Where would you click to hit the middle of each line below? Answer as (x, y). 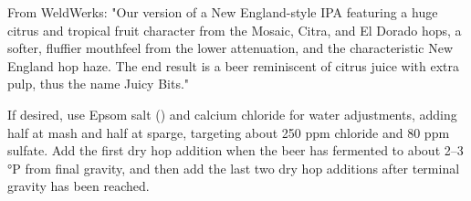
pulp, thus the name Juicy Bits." (99, 84)
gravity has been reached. (78, 186)
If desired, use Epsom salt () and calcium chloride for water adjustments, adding (232, 114)
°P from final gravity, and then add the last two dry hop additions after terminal (234, 168)
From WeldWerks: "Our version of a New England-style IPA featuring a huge (223, 12)
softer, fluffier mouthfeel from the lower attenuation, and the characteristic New (230, 48)
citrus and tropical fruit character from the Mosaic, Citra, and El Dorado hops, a (235, 30)
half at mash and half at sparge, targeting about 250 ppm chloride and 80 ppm (229, 132)
